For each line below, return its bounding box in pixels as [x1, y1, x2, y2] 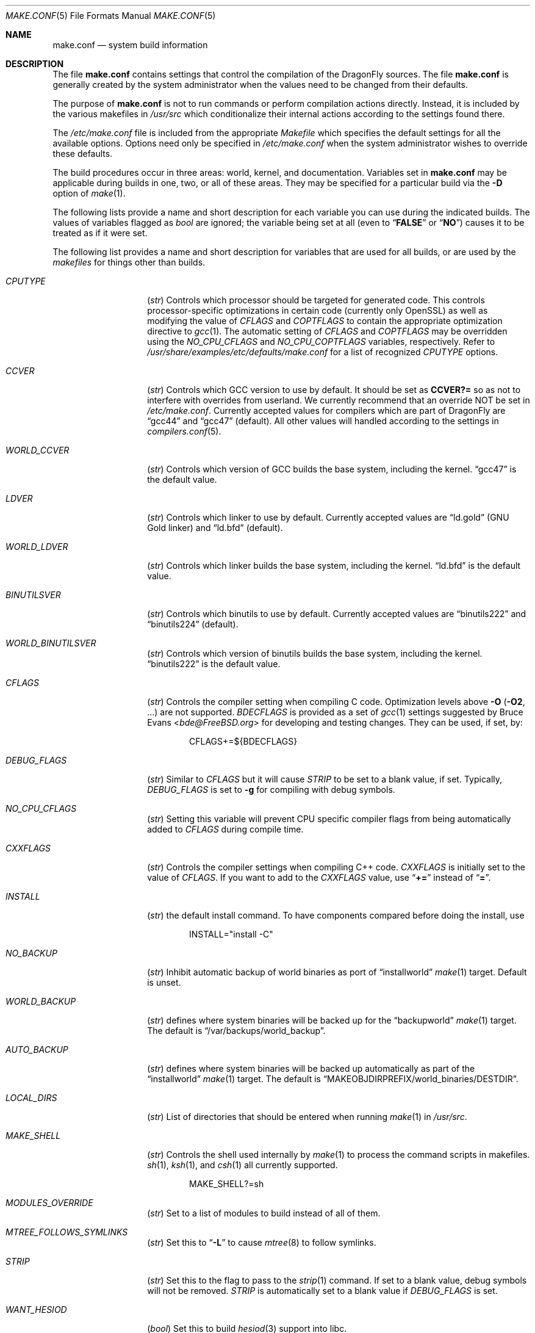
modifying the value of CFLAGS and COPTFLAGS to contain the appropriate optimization [147, 316, 503, 326]
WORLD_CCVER [5, 445, 70, 455]
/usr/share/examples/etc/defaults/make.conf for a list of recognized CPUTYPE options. [147, 347, 498, 357]
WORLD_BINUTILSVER [5, 638, 96, 648]
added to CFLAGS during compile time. [147, 824, 304, 834]
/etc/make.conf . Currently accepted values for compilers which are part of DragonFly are [147, 405, 506, 416]
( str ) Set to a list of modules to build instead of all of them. [147, 1208, 381, 1218]
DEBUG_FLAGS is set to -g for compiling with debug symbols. [147, 784, 395, 795]
